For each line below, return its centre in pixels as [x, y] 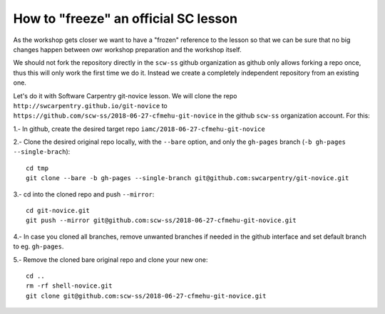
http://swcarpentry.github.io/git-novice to [90, 105]
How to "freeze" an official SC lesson [125, 19]
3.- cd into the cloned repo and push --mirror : [84, 194]
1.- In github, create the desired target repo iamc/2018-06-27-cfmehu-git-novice [139, 129]
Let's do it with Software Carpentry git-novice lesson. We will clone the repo [125, 95]
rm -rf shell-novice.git [69, 286]
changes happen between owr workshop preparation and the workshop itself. [127, 49]
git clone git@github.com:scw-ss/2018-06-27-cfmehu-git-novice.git [146, 296]
